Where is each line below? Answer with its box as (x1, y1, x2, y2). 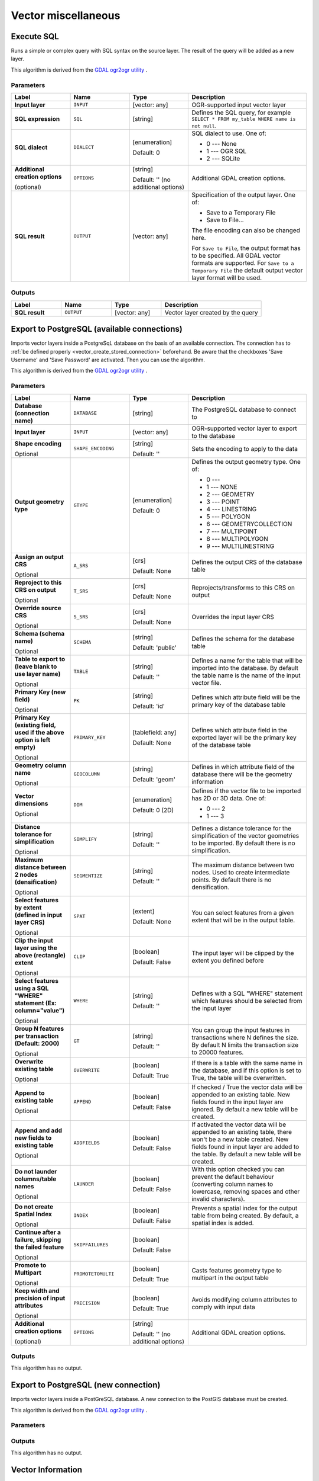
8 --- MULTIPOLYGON (206, 534, 269, 543)
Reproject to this (14, 578, 62, 586)
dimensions (14, 799, 48, 807)
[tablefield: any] (132, 728, 177, 736)
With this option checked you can (191, 1165, 285, 1173)
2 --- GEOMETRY (206, 490, 255, 498)
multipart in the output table (191, 1274, 269, 1282)
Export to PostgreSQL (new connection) (11, 1380, 161, 1390)
